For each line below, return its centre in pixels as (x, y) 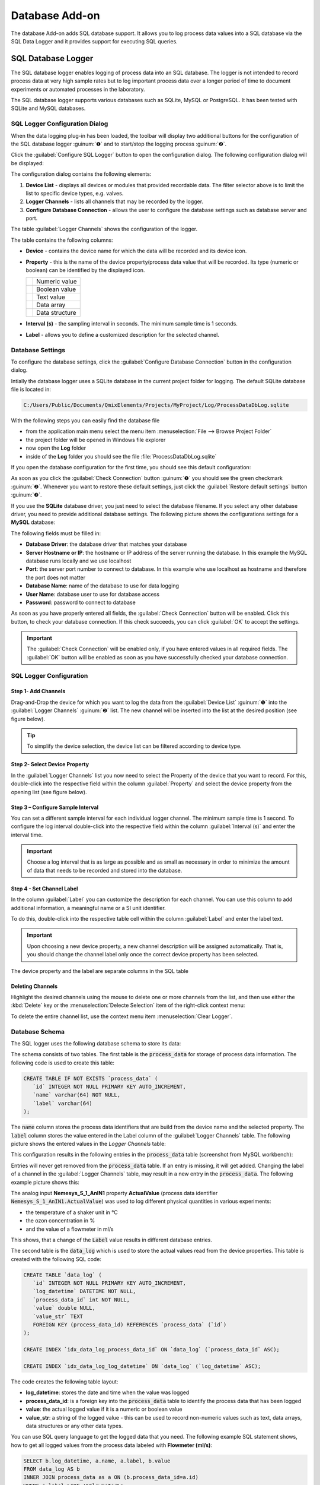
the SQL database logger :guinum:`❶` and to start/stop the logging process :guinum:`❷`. (119, 144)
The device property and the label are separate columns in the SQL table (100, 971)
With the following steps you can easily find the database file (85, 421)
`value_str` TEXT (58, 1316)
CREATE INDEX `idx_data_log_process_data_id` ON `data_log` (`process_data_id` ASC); (151, 1350)
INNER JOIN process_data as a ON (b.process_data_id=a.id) (111, 1477)
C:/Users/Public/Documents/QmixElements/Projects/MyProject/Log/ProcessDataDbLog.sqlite (156, 405)
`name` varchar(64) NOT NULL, (77, 1095)
